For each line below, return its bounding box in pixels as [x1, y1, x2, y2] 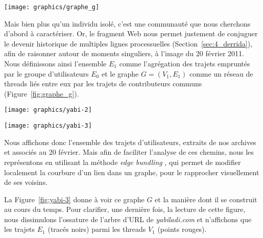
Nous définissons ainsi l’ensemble [4, 58, 107, 69]
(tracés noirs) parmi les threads [47, 224, 146, 234]
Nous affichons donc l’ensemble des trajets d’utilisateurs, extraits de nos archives [4, 136, 256, 147]
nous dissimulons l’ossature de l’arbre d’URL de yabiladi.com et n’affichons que [4, 213, 252, 224]
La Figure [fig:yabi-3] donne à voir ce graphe [4, 194, 145, 204]
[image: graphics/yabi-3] [4, 122, 92, 130]
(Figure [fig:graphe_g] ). [4, 88, 79, 99]
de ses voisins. [4, 177, 48, 187]
